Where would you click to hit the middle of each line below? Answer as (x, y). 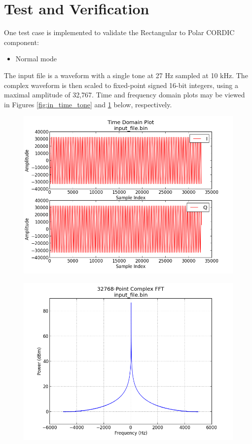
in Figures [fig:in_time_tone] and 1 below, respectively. (88, 104)
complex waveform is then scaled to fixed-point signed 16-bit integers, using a (121, 85)
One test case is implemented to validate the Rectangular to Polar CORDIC (119, 32)
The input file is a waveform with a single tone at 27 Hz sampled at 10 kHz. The (126, 75)
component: (21, 42)
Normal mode (36, 59)
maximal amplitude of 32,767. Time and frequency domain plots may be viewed (125, 95)
